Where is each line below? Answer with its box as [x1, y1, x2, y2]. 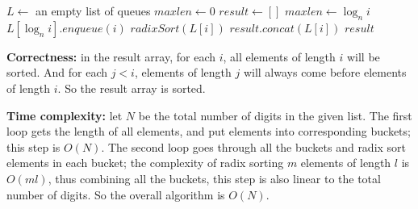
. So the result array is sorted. [57, 79, 206, 96]
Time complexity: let [6, 107, 123, 123]
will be [346, 48, 380, 65]
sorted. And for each [6, 64, 107, 81]
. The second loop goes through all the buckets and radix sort [101, 138, 407, 155]
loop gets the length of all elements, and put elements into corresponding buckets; [6, 123, 411, 140]
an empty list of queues [35, 2, 151, 19]
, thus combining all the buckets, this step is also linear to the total [48, 169, 381, 186]
